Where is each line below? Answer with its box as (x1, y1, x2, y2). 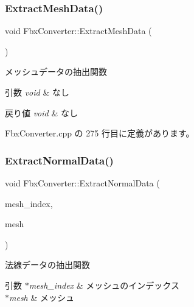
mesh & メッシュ (9, 291, 74, 303)
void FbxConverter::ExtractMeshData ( (5, 24, 152, 37)
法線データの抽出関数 (5, 258, 90, 271)
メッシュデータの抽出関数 (5, 65, 107, 78)
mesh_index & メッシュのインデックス (29, 278, 179, 291)
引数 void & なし (5, 86, 69, 98)
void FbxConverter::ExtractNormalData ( (5, 177, 160, 189)
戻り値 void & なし (5, 106, 78, 119)
